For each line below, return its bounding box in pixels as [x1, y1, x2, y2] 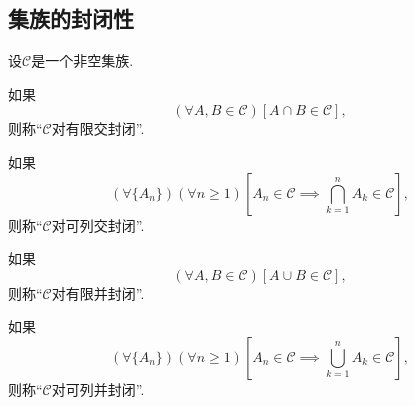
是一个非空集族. [31, 50, 134, 71]
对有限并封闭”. [51, 282, 145, 303]
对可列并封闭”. [51, 378, 145, 399]
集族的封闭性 [8, 3, 134, 34]
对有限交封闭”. [51, 118, 145, 139]
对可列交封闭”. [51, 214, 145, 235]
